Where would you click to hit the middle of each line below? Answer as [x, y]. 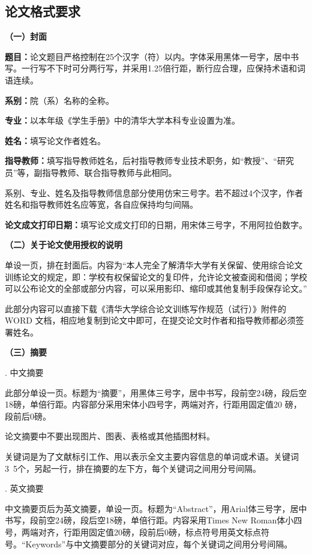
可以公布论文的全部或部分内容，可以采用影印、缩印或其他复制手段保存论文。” [156, 288]
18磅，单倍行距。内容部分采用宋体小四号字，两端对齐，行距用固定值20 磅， [153, 404]
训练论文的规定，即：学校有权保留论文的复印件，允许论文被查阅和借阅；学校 [156, 276]
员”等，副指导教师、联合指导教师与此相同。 [91, 172]
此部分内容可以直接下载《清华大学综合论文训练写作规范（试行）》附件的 [145, 308]
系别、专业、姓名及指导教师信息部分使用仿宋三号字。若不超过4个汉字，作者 [154, 192]
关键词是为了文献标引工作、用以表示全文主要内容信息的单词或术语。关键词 [152, 456]
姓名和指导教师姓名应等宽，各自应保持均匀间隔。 [101, 204]
